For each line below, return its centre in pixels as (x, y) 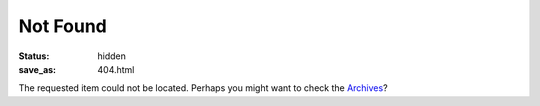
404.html (116, 69)
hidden (112, 56)
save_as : (37, 69)
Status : (34, 56)
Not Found (62, 26)
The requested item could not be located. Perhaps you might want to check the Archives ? (203, 88)
